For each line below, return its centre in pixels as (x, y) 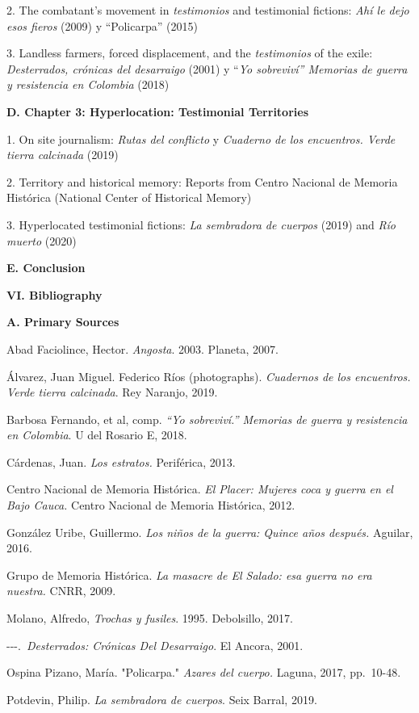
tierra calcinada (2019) (63, 155)
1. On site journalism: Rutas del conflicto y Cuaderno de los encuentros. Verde (201, 138)
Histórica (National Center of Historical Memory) (129, 197)
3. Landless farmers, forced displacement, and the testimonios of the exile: (190, 53)
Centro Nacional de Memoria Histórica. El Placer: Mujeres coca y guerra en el (200, 489)
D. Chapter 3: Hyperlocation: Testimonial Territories (157, 111)
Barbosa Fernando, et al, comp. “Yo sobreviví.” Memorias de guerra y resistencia (207, 419)
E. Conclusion (46, 268)
